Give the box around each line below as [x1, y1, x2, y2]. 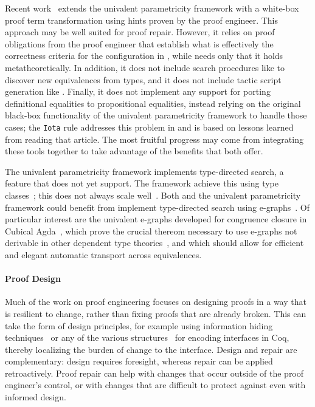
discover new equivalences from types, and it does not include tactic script [5, 73, 282, 86]
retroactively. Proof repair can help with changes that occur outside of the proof [5, 366, 304, 379]
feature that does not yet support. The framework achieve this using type [5, 177, 279, 190]
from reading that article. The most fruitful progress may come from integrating [5, 132, 303, 145]
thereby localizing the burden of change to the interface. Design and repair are [5, 343, 297, 355]
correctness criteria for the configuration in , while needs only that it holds [5, 49, 283, 62]
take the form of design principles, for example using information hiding [5, 319, 273, 332]
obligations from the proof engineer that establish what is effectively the [5, 37, 274, 50]
